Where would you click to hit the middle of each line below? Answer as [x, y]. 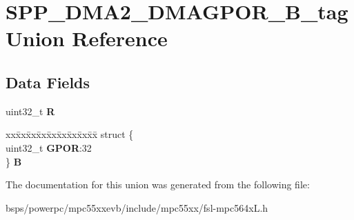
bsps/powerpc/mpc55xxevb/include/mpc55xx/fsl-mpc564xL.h [137, 207]
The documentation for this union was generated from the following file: [158, 184]
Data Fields [48, 82]
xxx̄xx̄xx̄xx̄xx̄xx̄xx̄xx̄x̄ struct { [70, 134]
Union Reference [87, 38]
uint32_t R [30, 111]
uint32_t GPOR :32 [49, 147]
